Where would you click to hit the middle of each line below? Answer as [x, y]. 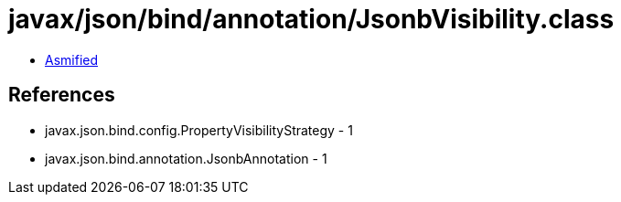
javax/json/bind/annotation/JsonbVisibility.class [311, 19]
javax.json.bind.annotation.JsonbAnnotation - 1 [186, 158]
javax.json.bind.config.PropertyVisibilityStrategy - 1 [199, 130]
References [62, 95]
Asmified [72, 59]
